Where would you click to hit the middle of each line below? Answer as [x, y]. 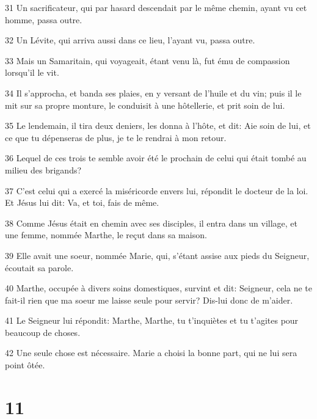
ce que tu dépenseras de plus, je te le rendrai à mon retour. [116, 137]
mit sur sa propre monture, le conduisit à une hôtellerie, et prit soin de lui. [145, 105]
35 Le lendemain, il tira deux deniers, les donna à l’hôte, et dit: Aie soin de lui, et [158, 126]
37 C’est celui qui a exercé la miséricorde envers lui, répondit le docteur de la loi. [157, 190]
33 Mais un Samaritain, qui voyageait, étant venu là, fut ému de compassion [148, 60]
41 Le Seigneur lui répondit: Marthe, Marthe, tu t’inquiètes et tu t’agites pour [152, 320]
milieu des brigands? [43, 169]
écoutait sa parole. [39, 267]
